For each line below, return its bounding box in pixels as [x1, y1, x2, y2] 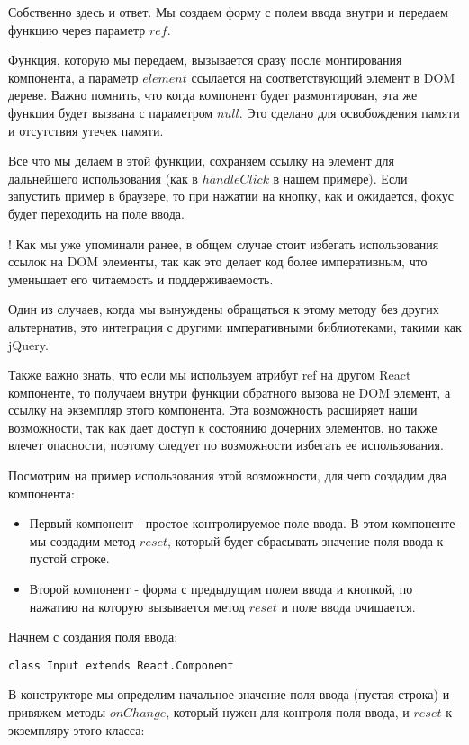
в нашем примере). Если [273, 168, 408, 187]
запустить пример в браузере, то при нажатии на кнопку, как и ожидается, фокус [8, 186, 454, 205]
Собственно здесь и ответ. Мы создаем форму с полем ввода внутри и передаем [8, 3, 448, 21]
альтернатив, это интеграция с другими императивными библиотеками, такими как [8, 317, 462, 336]
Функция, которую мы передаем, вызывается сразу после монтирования [8, 50, 402, 69]
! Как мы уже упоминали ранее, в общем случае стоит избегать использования [8, 234, 439, 253]
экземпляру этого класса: [8, 720, 145, 739]
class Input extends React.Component [8, 659, 234, 672]
